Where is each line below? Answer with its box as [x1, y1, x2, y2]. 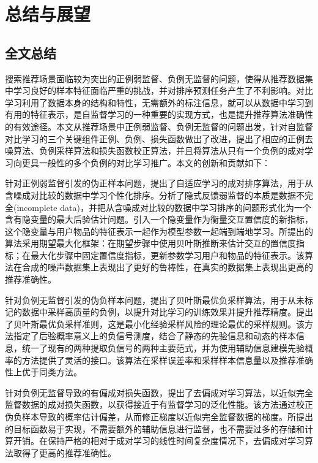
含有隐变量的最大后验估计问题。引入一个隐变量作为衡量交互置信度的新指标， [5, 213, 313, 226]
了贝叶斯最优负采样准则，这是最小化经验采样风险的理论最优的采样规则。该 [5, 317, 305, 330]
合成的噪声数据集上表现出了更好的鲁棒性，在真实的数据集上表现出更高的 [21, 261, 313, 274]
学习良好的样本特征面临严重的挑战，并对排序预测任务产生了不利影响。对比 [13, 84, 313, 97]
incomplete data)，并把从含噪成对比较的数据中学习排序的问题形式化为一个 [17, 201, 311, 213]
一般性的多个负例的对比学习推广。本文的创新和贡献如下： [39, 156, 270, 169]
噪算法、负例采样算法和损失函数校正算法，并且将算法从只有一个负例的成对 [5, 144, 305, 157]
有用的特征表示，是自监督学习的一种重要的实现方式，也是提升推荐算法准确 [5, 108, 305, 121]
